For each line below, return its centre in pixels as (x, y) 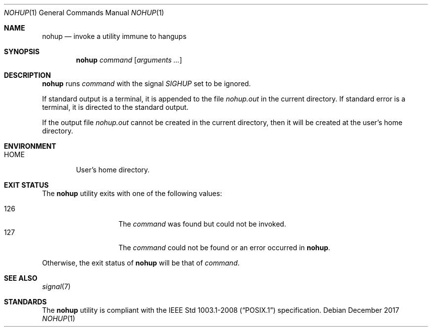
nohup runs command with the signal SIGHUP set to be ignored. (146, 83)
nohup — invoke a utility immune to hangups (114, 36)
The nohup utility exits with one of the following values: (132, 193)
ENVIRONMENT (30, 146)
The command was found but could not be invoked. (202, 224)
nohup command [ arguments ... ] (129, 60)
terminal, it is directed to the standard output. (115, 107)
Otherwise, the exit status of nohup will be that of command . (141, 263)
